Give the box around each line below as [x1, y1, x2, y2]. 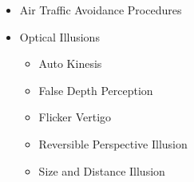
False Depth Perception [38, 81, 153, 98]
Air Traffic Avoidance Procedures [19, 2, 182, 18]
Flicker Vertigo [38, 109, 112, 125]
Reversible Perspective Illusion [38, 135, 188, 152]
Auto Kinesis [38, 55, 102, 72]
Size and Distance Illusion [38, 162, 165, 179]
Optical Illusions [19, 28, 100, 45]
